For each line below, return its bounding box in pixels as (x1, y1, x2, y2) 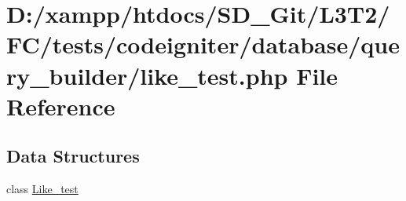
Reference (6, 90, 115, 122)
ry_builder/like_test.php (6, 59, 288, 91)
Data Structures (6, 144, 140, 168)
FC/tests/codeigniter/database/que (6, 28, 400, 60)
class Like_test (6, 181, 79, 197)
